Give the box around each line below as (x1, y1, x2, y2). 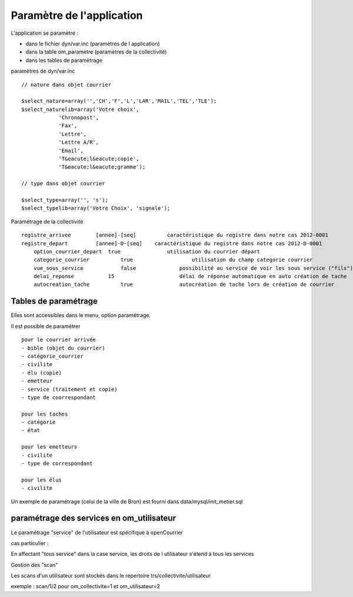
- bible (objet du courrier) (21, 345, 105, 351)
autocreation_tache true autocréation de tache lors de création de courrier (33, 281, 335, 288)
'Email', (58, 147, 84, 154)
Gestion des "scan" (11, 561, 58, 568)
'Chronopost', (58, 114, 99, 121)
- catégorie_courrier (21, 352, 84, 359)
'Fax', (58, 123, 78, 129)
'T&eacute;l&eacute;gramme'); (58, 164, 146, 170)
